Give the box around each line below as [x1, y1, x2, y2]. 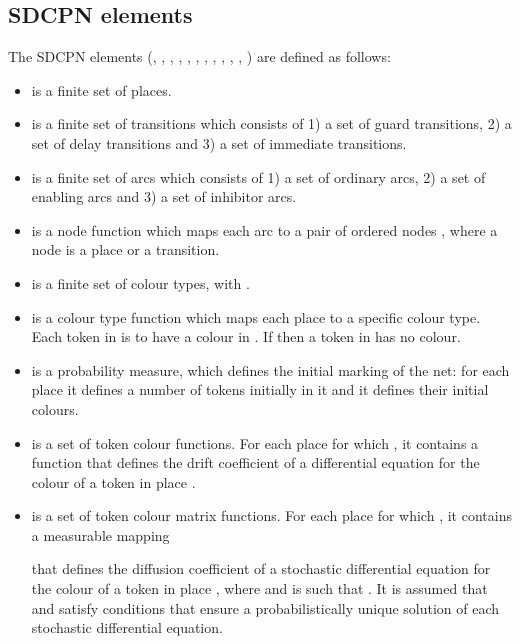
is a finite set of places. [31, 79, 172, 100]
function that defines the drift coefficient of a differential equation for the [31, 452, 480, 473]
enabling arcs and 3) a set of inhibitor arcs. [31, 186, 297, 207]
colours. [31, 398, 79, 419]
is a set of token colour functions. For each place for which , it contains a [31, 432, 479, 453]
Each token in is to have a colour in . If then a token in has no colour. [31, 326, 461, 347]
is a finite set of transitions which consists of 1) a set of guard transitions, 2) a [31, 113, 512, 134]
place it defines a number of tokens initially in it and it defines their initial [31, 379, 489, 400]
